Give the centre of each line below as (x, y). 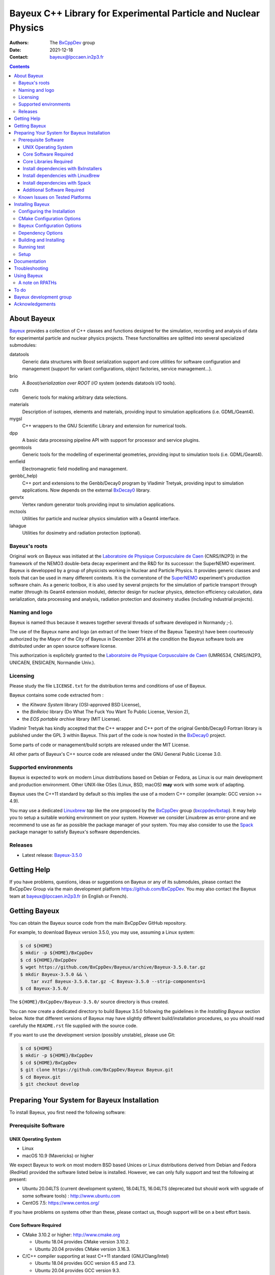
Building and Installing (42, 240)
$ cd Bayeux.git (40, 1077)
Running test (32, 247)
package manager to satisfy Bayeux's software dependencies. (75, 832)
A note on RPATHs (38, 283)
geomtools (21, 447)
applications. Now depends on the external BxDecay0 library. (87, 490)
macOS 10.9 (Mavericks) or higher (58, 1156)
